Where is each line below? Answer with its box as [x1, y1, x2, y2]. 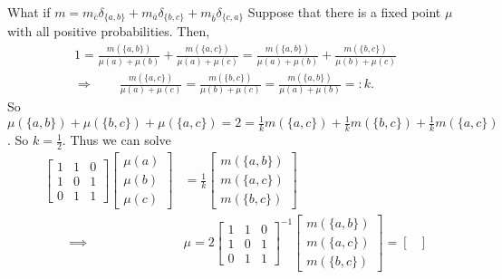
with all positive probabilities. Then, [7, 22, 210, 41]
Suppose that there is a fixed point [247, 3, 441, 21]
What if [7, 3, 51, 21]
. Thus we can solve [62, 130, 171, 149]
